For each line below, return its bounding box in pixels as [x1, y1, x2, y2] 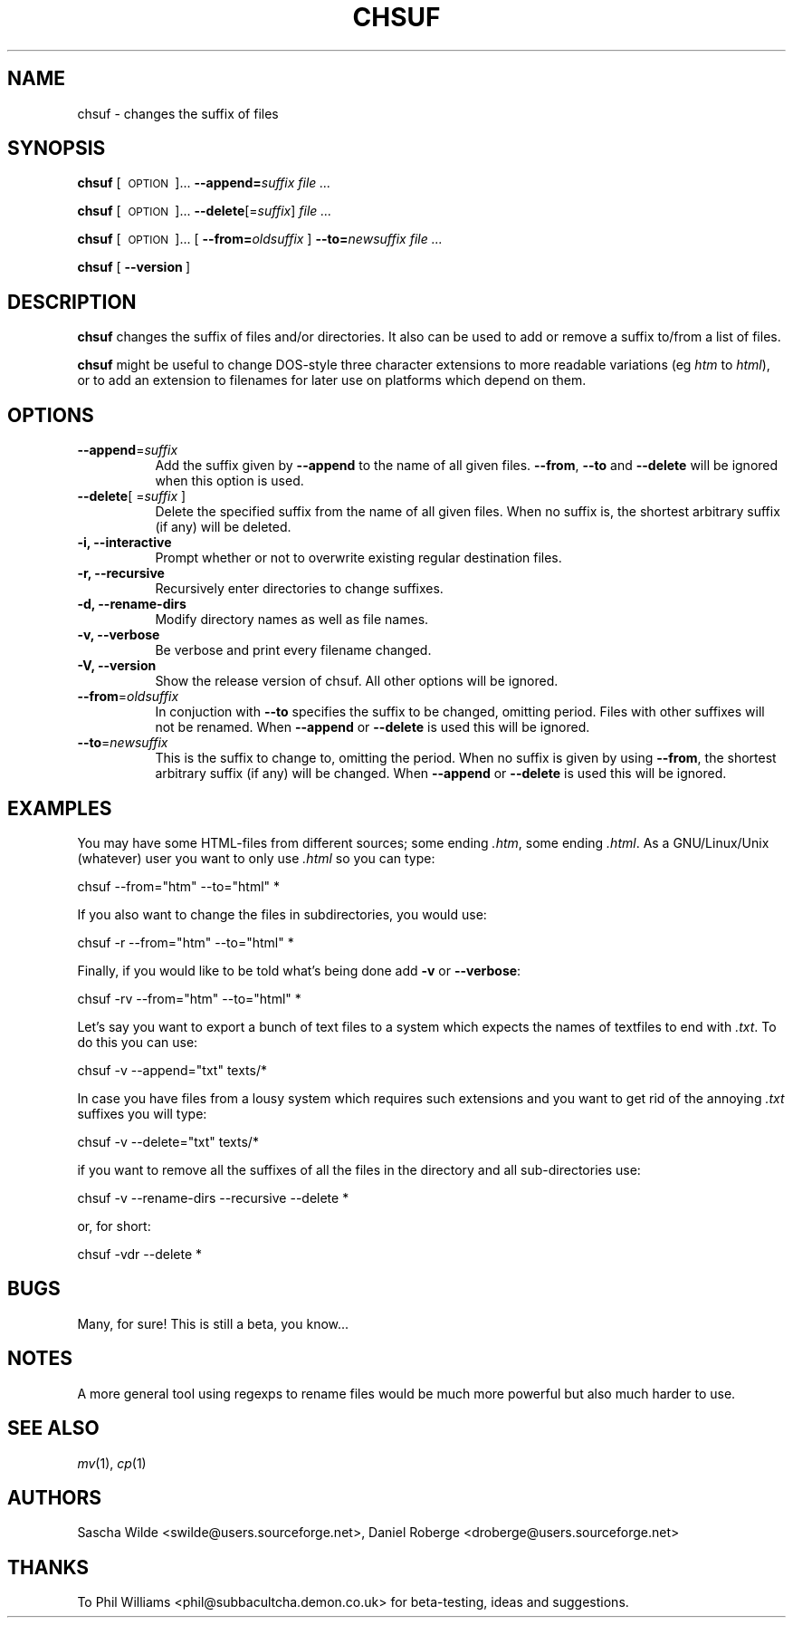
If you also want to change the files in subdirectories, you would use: [77, 906, 487, 922]
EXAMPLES [7, 796, 112, 820]
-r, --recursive [77, 565, 165, 582]
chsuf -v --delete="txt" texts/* [77, 1133, 259, 1149]
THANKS [7, 1555, 90, 1579]
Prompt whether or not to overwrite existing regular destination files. [155, 550, 562, 566]
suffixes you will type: [77, 1105, 207, 1121]
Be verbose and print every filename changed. [155, 642, 432, 659]
